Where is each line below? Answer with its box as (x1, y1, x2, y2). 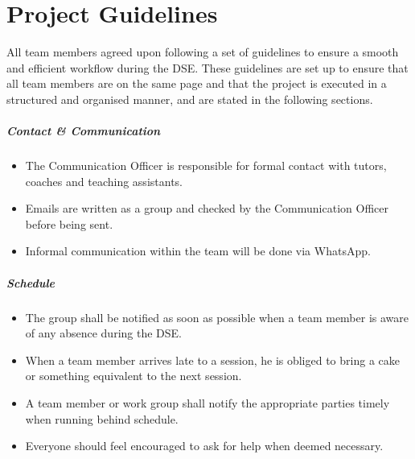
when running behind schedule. (25, 410, 179, 427)
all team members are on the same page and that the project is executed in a (6, 75, 387, 92)
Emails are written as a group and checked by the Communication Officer (25, 200, 388, 217)
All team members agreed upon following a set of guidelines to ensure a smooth (6, 43, 399, 60)
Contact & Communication (6, 122, 161, 139)
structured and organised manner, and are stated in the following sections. (6, 90, 373, 107)
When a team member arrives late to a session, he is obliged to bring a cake (25, 351, 400, 368)
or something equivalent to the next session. (25, 367, 242, 384)
